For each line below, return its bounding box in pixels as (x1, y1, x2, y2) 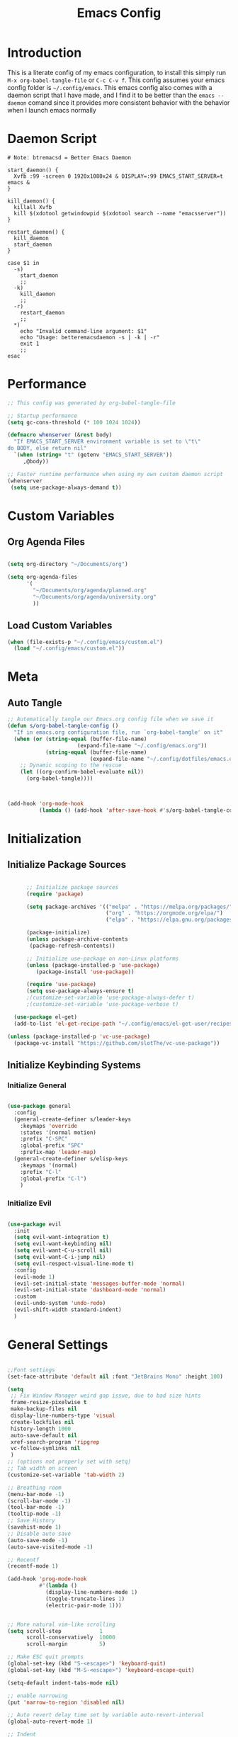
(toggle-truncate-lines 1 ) (45, 1595, 125, 1602)
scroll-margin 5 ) (25, 1641, 106, 1648)
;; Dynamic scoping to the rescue (20, 762, 122, 769)
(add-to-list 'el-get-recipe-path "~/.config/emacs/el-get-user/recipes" (13, 1020, 236, 1027)
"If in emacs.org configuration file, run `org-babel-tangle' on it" (13, 729, 223, 736)
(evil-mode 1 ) (13, 1273, 55, 1280)
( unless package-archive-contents (25, 936, 129, 943)
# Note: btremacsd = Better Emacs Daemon (7, 154, 132, 161)
